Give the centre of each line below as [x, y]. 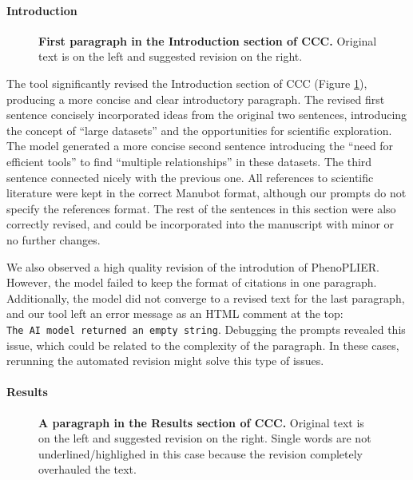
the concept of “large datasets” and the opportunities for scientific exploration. [199, 130]
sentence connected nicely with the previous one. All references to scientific [190, 177]
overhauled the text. [87, 469]
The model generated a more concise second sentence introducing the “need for [200, 146]
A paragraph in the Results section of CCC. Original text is [201, 422]
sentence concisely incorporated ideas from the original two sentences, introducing [207, 115]
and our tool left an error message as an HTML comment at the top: [175, 313]
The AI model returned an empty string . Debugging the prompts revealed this [206, 329]
